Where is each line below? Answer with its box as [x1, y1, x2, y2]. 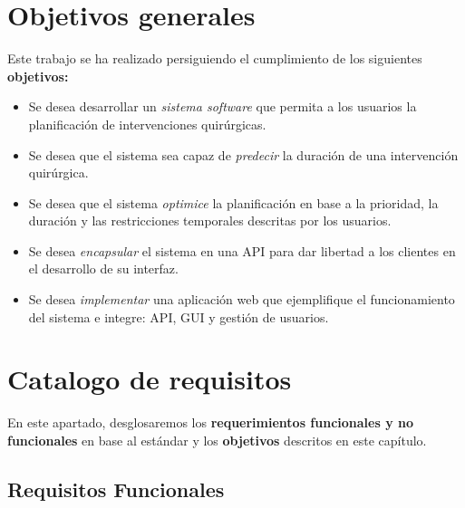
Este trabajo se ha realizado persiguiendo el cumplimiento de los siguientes [7, 49, 422, 68]
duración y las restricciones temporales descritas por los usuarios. [28, 211, 392, 230]
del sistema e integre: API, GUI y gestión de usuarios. [28, 307, 329, 326]
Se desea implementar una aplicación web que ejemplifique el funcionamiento [28, 290, 455, 309]
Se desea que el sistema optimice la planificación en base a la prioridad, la [28, 193, 439, 212]
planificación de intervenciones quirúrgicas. [28, 114, 266, 133]
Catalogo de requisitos [7, 360, 292, 398]
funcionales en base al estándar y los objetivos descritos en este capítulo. [7, 430, 427, 449]
